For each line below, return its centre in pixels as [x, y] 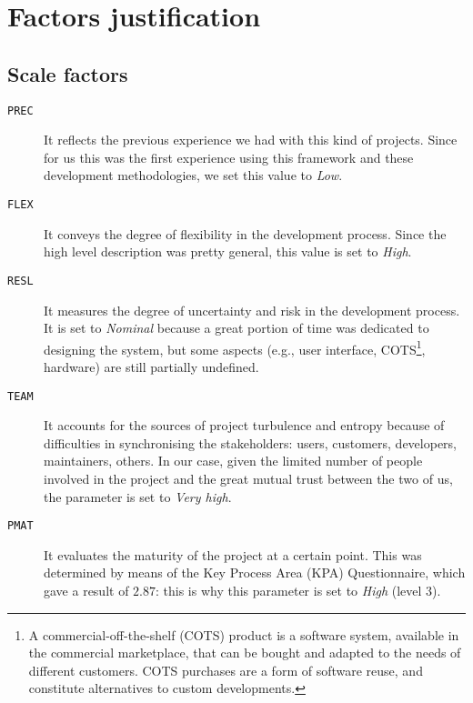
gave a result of [86, 591]
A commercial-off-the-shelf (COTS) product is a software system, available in [244, 634]
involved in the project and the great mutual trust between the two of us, [248, 478]
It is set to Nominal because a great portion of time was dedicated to [236, 328]
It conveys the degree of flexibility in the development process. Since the [245, 233]
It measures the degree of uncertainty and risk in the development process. [252, 310]
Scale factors [68, 73]
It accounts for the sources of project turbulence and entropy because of [244, 425]
